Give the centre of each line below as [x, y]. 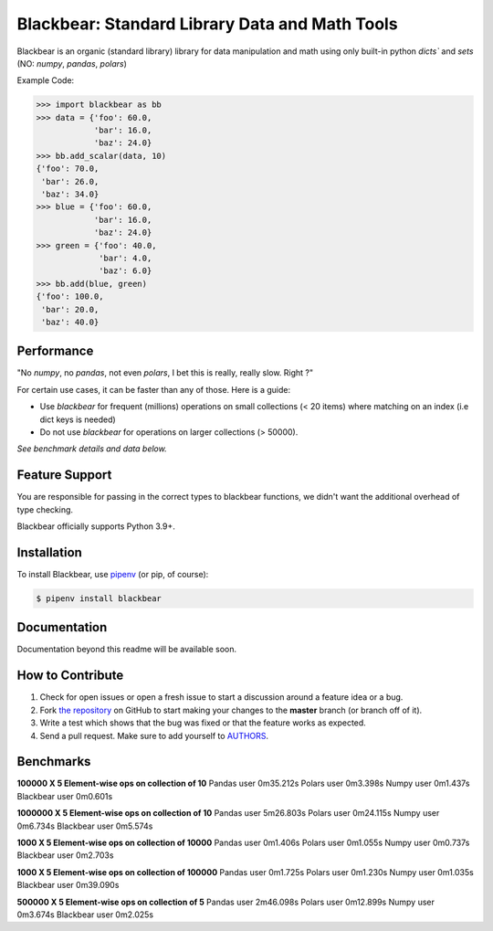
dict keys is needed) [78, 419]
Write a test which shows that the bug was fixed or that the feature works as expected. [203, 723]
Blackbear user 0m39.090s [68, 885]
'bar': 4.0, [126, 258]
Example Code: [46, 80]
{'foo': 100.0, [70, 296]
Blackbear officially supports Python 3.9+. [96, 526]
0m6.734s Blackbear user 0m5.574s [85, 826]
